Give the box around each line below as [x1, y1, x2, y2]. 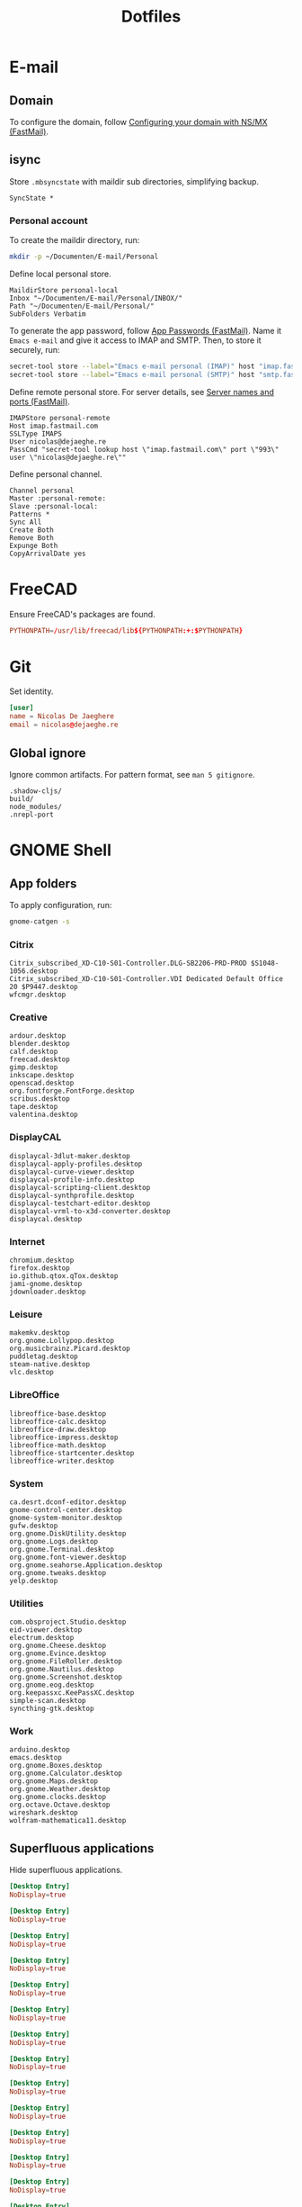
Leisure [9, 1308, 43, 1320]
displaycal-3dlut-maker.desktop [9, 1151, 130, 1160]
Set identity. [9, 686, 54, 697]
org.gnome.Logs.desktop [9, 1536, 99, 1545]
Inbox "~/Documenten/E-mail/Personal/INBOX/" [9, 293, 182, 302]
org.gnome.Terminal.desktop [9, 1545, 115, 1554]
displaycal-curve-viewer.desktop [9, 1167, 135, 1176]
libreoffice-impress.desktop [9, 1433, 119, 1442]
